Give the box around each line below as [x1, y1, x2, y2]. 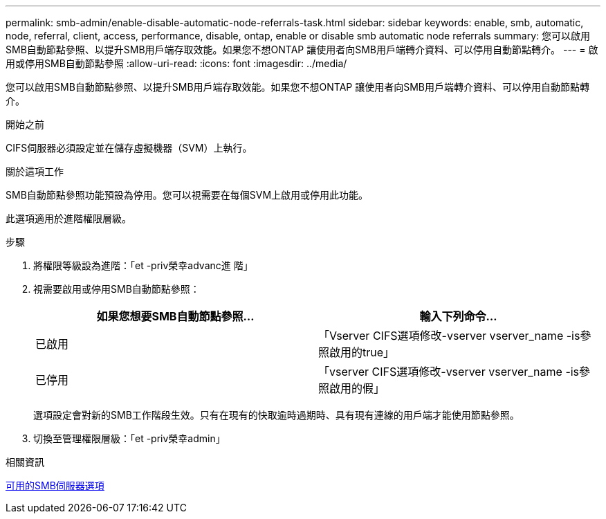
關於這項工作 [6, 165, 64, 177]
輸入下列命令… [419, 309, 497, 323]
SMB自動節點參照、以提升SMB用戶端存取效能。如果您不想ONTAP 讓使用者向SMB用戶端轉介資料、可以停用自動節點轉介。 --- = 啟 [6, 44, 598, 55]
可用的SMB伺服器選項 [6, 480, 104, 491]
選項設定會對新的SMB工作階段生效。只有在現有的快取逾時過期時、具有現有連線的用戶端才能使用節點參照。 [33, 409, 520, 421]
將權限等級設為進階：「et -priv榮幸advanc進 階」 [33, 259, 253, 271]
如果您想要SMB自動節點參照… [96, 309, 255, 323]
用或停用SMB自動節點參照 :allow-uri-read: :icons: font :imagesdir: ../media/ [6, 57, 347, 69]
